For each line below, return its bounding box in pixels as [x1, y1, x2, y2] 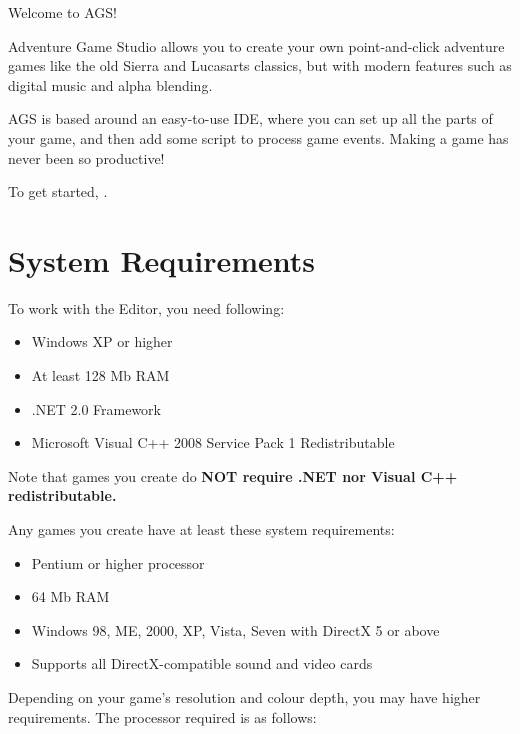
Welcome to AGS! [8, 2, 117, 22]
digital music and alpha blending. [8, 74, 213, 95]
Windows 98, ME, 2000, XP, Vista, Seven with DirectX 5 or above [31, 619, 440, 640]
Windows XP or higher [31, 331, 173, 352]
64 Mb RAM [31, 586, 110, 607]
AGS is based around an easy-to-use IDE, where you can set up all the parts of [8, 108, 493, 129]
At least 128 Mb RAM [31, 365, 170, 386]
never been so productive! [8, 147, 165, 168]
